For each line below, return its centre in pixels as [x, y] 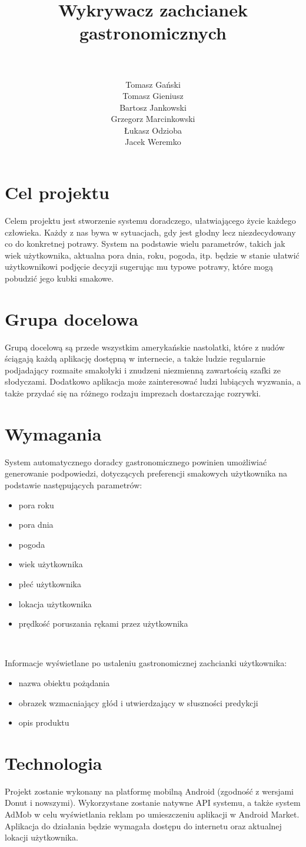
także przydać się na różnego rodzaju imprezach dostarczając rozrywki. [133, 393]
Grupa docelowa [71, 318]
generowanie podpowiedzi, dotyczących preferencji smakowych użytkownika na [146, 473]
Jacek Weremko [153, 142]
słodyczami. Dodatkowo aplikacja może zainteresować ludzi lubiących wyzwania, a [153, 381]
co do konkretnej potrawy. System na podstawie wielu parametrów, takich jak [145, 244]
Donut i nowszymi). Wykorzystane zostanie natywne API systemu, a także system [153, 803]
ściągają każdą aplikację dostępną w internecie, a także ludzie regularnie [135, 358]
